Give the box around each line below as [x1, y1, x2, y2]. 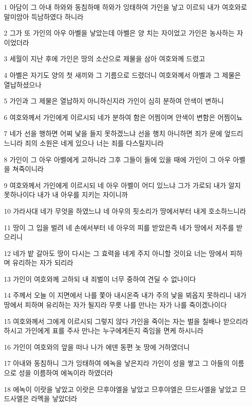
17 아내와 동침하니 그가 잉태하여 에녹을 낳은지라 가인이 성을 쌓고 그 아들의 [4, 358, 230, 368]
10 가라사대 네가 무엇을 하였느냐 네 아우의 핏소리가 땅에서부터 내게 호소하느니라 [4, 205, 246, 216]
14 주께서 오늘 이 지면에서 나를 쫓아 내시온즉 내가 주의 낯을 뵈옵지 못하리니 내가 [4, 290, 247, 300]
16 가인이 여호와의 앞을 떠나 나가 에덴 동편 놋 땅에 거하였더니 [4, 341, 190, 352]
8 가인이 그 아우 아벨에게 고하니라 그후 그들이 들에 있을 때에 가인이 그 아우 [4, 154, 231, 164]
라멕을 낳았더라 [31, 393, 78, 404]
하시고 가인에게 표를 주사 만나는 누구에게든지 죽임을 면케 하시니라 [4, 325, 203, 336]
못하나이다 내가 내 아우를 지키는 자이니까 [4, 189, 128, 200]
